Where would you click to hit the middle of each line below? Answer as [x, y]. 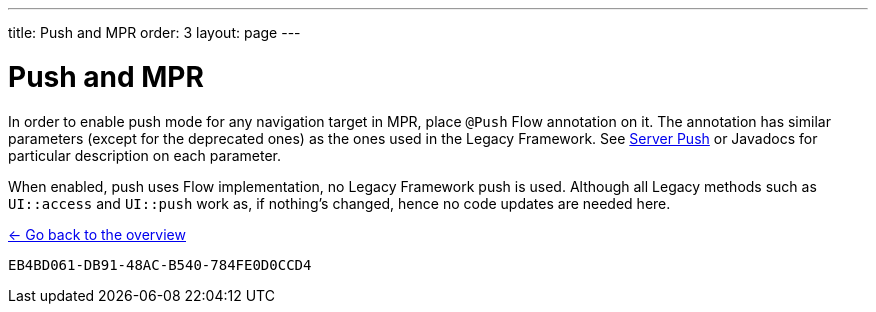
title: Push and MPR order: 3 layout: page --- [154, 32]
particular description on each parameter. [144, 155]
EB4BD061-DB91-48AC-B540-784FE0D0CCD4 [160, 264]
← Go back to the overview [97, 234]
